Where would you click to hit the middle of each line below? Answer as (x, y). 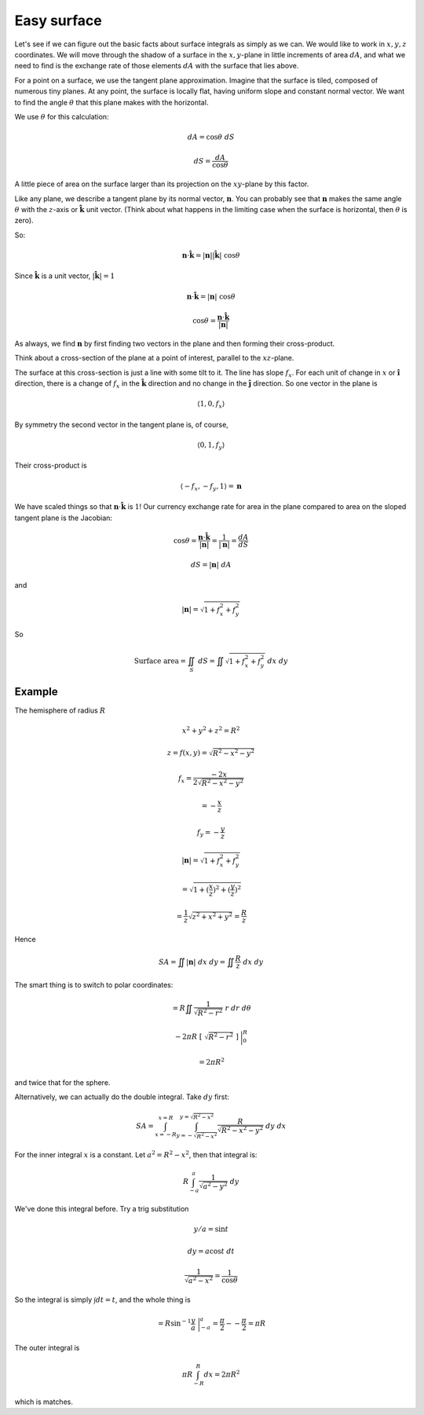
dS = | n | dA (211, 565)
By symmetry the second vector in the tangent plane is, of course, (122, 424)
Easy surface (58, 20)
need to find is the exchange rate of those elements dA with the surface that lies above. (157, 66)
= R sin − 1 (174, 1323)
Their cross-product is (51, 466)
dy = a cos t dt (211, 1251)
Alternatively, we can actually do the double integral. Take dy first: (122, 1097)
